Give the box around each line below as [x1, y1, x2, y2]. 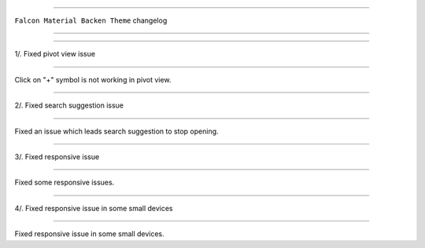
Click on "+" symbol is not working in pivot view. [14, 75, 172, 84]
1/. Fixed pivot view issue [14, 49, 96, 59]
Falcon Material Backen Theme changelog [14, 16, 168, 25]
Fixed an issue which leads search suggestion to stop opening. [14, 126, 220, 136]
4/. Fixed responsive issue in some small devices [14, 203, 173, 213]
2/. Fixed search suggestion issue [14, 100, 124, 110]
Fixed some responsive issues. [14, 177, 115, 188]
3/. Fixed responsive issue [14, 151, 100, 161]
